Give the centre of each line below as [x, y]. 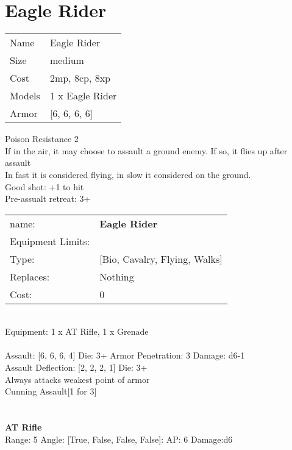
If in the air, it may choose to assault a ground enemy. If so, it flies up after [146, 150]
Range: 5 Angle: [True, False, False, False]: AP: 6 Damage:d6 [119, 439]
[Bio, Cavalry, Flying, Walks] [161, 259]
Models [25, 96]
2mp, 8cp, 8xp [80, 78]
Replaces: [30, 276]
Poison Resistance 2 [42, 139]
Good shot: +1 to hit [45, 186]
